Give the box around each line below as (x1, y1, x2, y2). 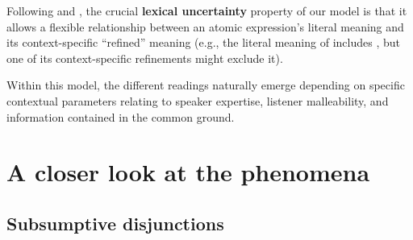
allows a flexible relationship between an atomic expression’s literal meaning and (6, 18, 404, 35)
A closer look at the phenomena (6, 155, 370, 188)
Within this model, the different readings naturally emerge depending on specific (6, 77, 405, 93)
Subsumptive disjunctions (6, 210, 224, 235)
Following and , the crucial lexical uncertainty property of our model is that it (6, 2, 407, 19)
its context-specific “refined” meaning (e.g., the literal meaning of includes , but (6, 34, 400, 51)
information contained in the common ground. (6, 108, 235, 125)
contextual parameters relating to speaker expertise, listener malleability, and (6, 92, 389, 109)
